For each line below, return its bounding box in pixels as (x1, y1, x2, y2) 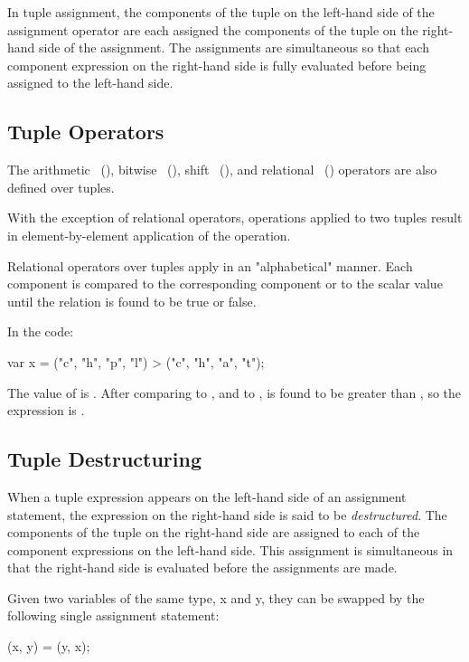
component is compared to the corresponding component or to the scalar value (7, 274, 443, 293)
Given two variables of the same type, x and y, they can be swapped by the (7, 588, 425, 607)
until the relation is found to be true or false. (7, 291, 257, 310)
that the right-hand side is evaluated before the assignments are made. (7, 558, 398, 577)
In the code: (7, 322, 74, 341)
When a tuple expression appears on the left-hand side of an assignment (7, 487, 407, 506)
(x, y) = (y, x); (7, 637, 90, 656)
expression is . (7, 401, 85, 420)
